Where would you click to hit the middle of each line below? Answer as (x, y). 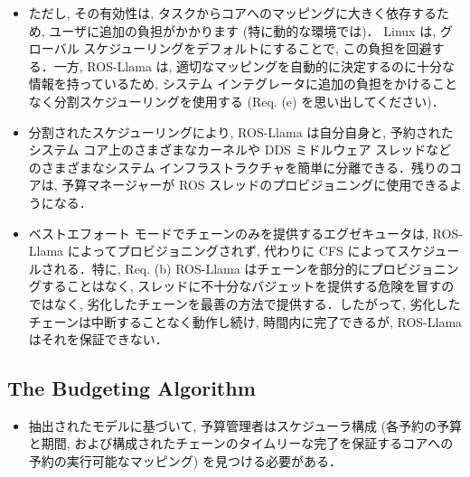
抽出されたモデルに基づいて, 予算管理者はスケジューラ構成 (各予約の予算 (245, 425)
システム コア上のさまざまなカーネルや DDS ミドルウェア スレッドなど (240, 150)
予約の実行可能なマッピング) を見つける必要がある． (185, 461)
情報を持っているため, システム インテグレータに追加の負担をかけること (243, 84)
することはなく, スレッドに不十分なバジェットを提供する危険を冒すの (248, 286)
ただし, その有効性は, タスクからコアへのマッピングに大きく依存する (232, 13)
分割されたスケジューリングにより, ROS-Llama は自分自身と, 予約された (241, 131)
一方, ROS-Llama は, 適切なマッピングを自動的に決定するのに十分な (254, 65)
